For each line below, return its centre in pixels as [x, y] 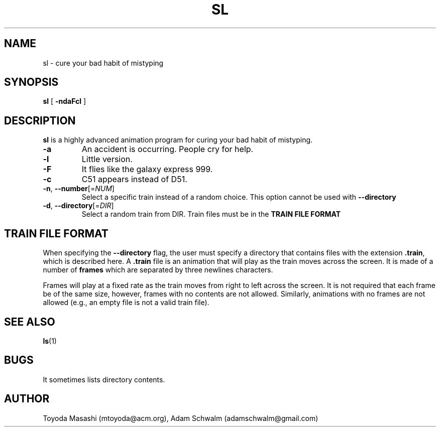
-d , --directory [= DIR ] [78, 206]
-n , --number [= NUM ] [79, 189]
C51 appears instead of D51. [134, 179]
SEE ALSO [30, 322]
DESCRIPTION [40, 120]
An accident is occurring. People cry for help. [168, 149]
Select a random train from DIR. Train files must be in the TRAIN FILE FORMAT [211, 214]
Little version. [107, 159]
